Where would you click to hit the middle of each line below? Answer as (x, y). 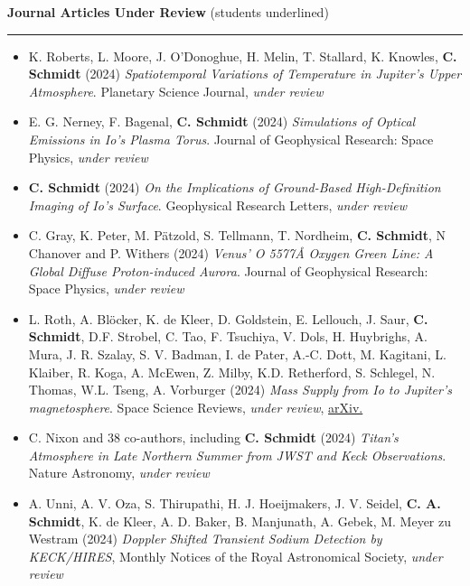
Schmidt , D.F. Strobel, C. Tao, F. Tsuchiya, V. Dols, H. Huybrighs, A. (228, 336)
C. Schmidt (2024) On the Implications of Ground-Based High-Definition (235, 187)
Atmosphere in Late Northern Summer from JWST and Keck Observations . (237, 455)
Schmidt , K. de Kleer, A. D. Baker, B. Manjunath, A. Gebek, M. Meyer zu (240, 521)
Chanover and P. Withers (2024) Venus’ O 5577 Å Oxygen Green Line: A (231, 252)
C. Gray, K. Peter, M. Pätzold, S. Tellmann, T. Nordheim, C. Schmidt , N (237, 235)
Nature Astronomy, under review (119, 473)
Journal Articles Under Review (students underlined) (168, 12)
